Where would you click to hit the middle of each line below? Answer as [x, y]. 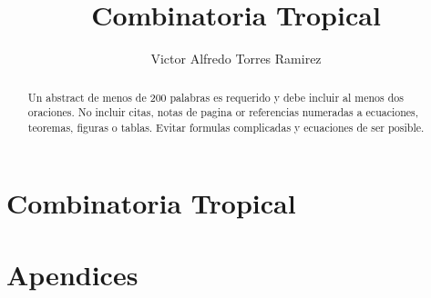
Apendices [72, 274]
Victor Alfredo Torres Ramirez [236, 59]
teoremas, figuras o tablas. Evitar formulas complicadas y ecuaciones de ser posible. [226, 127]
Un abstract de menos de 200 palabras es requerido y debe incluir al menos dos [215, 97]
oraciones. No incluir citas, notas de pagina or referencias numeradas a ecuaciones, [223, 112]
